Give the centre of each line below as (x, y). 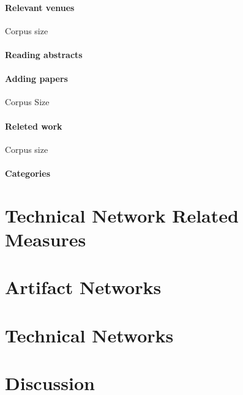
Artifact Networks (83, 287)
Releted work (34, 126)
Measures (46, 239)
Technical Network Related (122, 215)
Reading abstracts (44, 54)
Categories (28, 173)
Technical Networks (89, 335)
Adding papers (36, 79)
